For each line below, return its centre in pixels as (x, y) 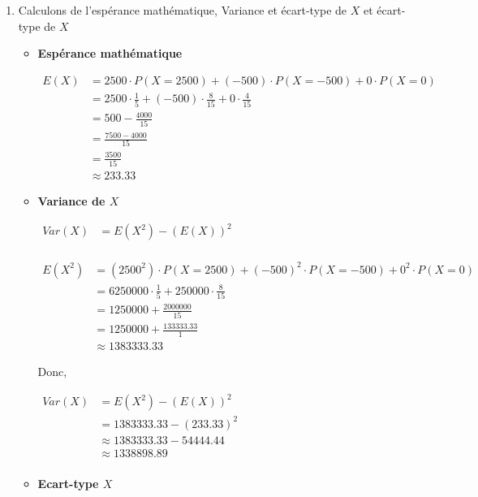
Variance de (71, 201)
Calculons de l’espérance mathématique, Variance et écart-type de (183, 10)
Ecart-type (68, 483)
